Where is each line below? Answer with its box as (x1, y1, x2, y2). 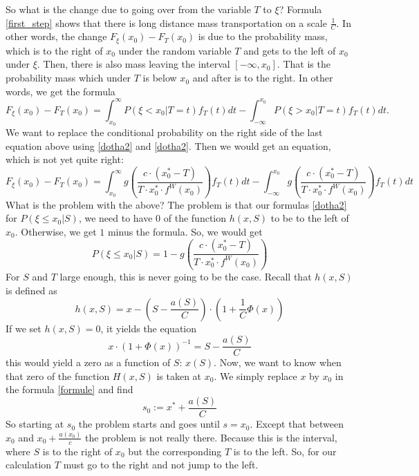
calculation (6, 457, 52, 472)
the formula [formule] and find (6, 382, 133, 397)
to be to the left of (270, 211, 349, 225)
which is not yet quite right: (6, 152, 124, 166)
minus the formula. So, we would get (107, 224, 263, 238)
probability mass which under (6, 70, 131, 85)
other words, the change (6, 29, 107, 44)
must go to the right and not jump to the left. (63, 457, 259, 472)
